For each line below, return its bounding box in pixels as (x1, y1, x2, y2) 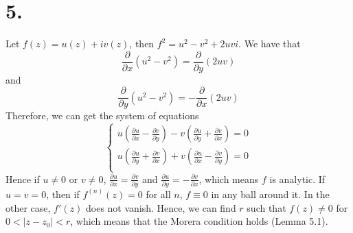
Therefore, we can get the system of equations (5, 108, 199, 123)
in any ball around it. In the (211, 186, 330, 201)
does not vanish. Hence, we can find (85, 200, 236, 214)
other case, (5, 200, 51, 214)
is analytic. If (269, 171, 326, 186)
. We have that (238, 36, 301, 51)
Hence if (5, 171, 40, 186)
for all (146, 186, 171, 201)
